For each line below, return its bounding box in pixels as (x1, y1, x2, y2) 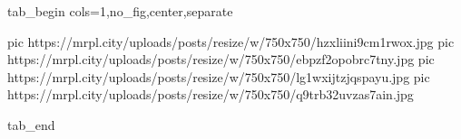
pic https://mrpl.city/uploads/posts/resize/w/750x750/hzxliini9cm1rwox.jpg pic (7, 32, 455, 51)
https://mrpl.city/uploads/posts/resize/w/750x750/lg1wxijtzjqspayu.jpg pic (7, 67, 430, 86)
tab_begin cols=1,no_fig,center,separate (7, 2, 233, 20)
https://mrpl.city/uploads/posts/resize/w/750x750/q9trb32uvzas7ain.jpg (7, 85, 414, 104)
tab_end (7, 115, 55, 134)
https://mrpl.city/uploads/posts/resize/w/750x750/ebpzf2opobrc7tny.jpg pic (7, 50, 435, 69)
